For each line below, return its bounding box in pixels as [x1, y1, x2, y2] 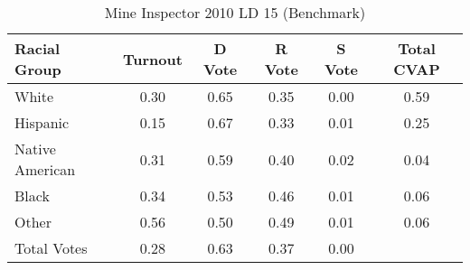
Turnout [122, 48, 183, 70]
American [14, 159, 76, 180]
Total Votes [14, 237, 88, 258]
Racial [14, 38, 61, 59]
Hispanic [14, 112, 70, 133]
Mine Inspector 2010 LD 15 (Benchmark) [104, 2, 366, 23]
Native [14, 138, 56, 159]
